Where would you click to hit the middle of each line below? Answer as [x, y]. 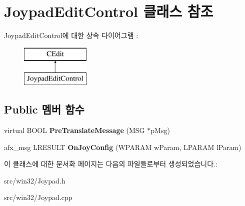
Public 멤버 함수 [44, 109]
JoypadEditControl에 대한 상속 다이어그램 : [71, 35]
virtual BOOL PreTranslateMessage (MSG [74, 130]
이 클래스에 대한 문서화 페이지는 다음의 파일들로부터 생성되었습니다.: [111, 164]
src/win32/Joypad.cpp [38, 197]
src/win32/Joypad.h [35, 180]
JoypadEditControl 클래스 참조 [109, 11]
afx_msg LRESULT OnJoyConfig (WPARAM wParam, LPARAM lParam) [123, 147]
